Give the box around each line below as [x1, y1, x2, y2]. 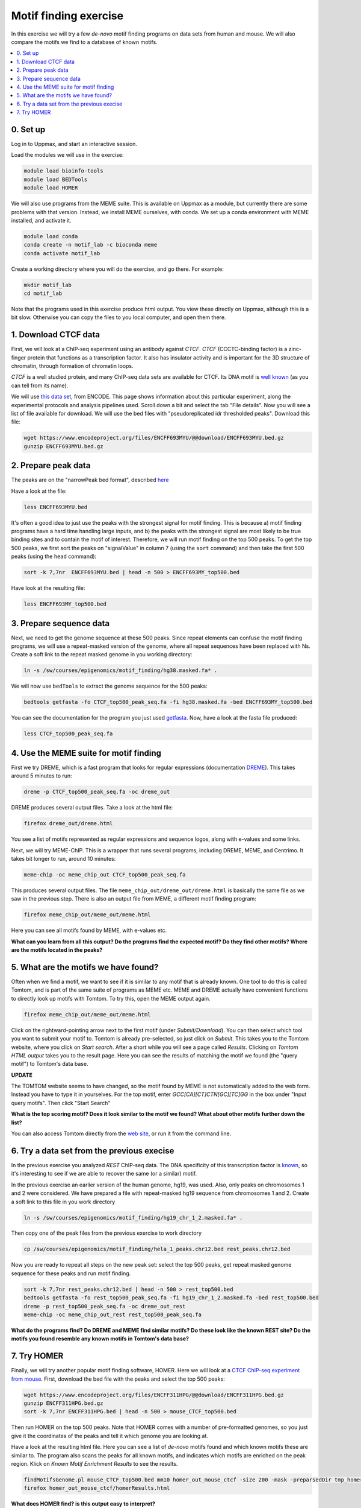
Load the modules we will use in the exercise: [11, 151, 124, 159]
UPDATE [11, 1071, 32, 1079]
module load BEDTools [23, 176, 88, 183]
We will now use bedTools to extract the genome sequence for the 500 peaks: [11, 682, 208, 690]
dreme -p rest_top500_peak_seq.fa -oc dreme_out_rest [23, 1303, 186, 1310]
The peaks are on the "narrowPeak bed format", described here [11, 477, 169, 484]
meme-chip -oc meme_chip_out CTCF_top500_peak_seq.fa [23, 871, 186, 878]
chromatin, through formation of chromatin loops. [11, 363, 134, 370]
